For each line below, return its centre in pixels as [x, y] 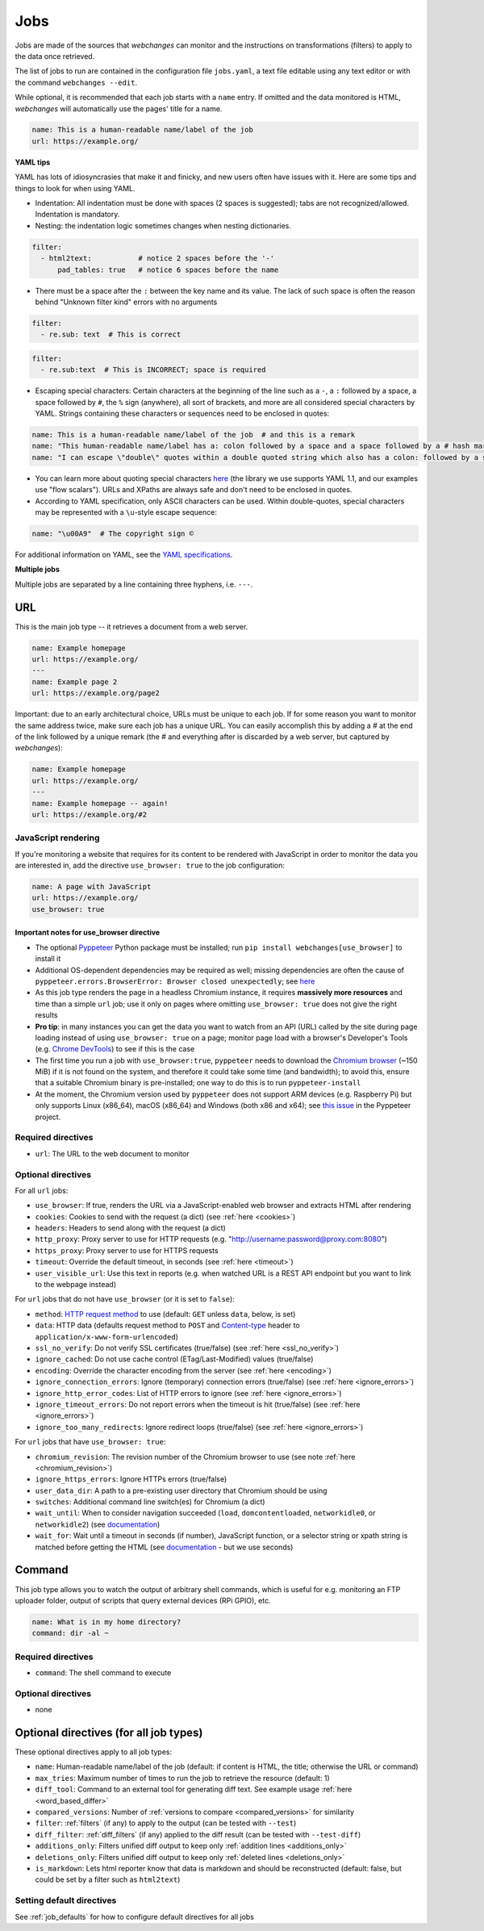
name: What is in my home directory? [106, 1622]
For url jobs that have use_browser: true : [90, 1442]
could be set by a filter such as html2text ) [108, 1879]
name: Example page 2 [75, 681]
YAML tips [33, 162]
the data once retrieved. [55, 56]
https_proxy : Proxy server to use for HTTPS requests [127, 1250]
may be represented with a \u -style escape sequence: [126, 512]
